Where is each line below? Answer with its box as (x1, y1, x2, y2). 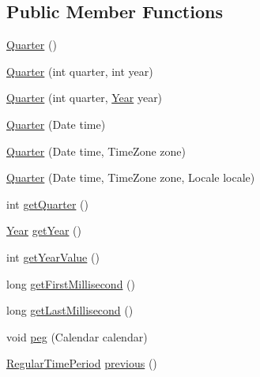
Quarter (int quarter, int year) (6, 62, 153, 79)
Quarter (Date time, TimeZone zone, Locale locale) (6, 169, 255, 186)
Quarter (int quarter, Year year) (6, 89, 163, 106)
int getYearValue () (6, 248, 100, 265)
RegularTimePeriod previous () (6, 355, 157, 371)
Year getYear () (6, 222, 81, 239)
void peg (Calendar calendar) (6, 328, 148, 345)
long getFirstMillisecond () (6, 275, 135, 292)
